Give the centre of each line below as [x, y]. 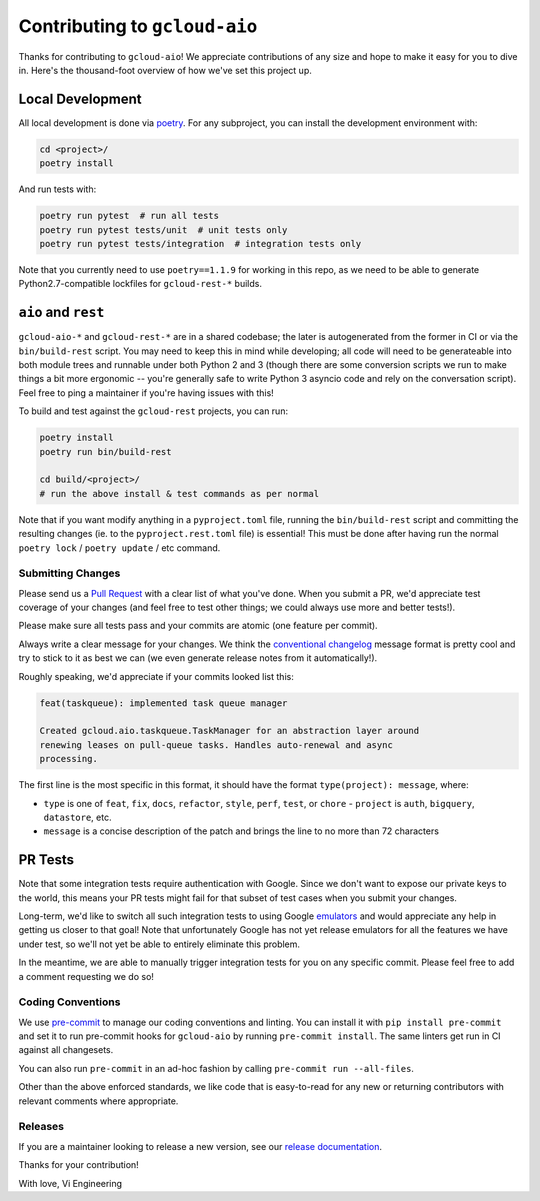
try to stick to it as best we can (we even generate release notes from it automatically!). [198, 658]
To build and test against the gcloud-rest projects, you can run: [153, 411]
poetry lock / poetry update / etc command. [119, 547]
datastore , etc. [77, 817]
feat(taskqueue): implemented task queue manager [163, 703]
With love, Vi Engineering [70, 1183]
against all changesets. [66, 1050]
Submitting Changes [69, 573]
